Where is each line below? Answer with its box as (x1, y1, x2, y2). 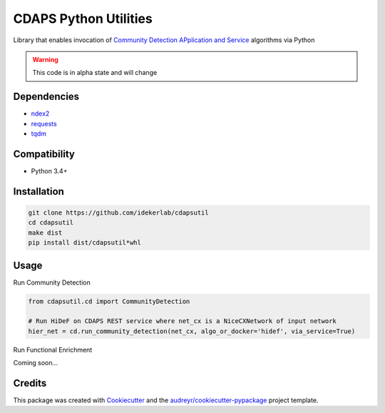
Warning (32, 55, 58, 63)
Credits (13, 377, 47, 389)
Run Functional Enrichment (13, 345, 93, 354)
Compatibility (13, 148, 75, 160)
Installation (13, 185, 64, 198)
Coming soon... (13, 359, 58, 367)
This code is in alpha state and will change (32, 68, 158, 77)
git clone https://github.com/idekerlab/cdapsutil (28, 208, 210, 217)
